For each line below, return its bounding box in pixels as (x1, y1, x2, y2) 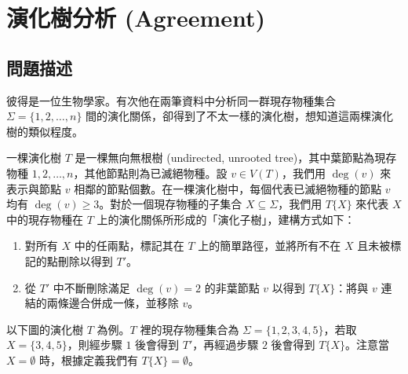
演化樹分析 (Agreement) (6, 2, 266, 34)
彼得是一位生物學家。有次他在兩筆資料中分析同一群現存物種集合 (6, 92, 336, 108)
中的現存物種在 (6, 211, 83, 227)
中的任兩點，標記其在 (74, 237, 184, 254)
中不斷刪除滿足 (53, 279, 130, 295)
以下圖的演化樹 (6, 321, 83, 337)
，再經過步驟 (192, 336, 259, 353)
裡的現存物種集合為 (140, 321, 239, 337)
